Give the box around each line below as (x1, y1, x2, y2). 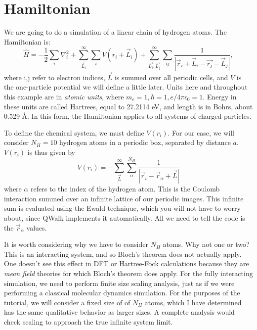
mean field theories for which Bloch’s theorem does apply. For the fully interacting (4, 268, 253, 278)
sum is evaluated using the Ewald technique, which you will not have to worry (4, 203, 241, 213)
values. (26, 222, 47, 233)
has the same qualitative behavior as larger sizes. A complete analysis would (4, 307, 235, 317)
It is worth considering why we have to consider (4, 239, 148, 249)
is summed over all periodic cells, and (114, 72, 228, 82)
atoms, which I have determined (144, 297, 242, 307)
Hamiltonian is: (4, 36, 50, 47)
